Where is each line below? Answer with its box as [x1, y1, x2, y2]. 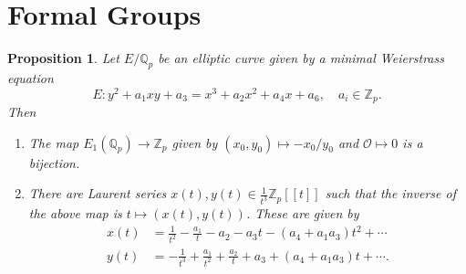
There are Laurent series [28, 184, 167, 203]
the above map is [28, 204, 122, 223]
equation [7, 68, 54, 87]
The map [28, 132, 79, 152]
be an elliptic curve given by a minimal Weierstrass [158, 48, 444, 68]
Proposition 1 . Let [7, 48, 119, 68]
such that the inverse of [325, 184, 456, 203]
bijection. [28, 153, 80, 172]
